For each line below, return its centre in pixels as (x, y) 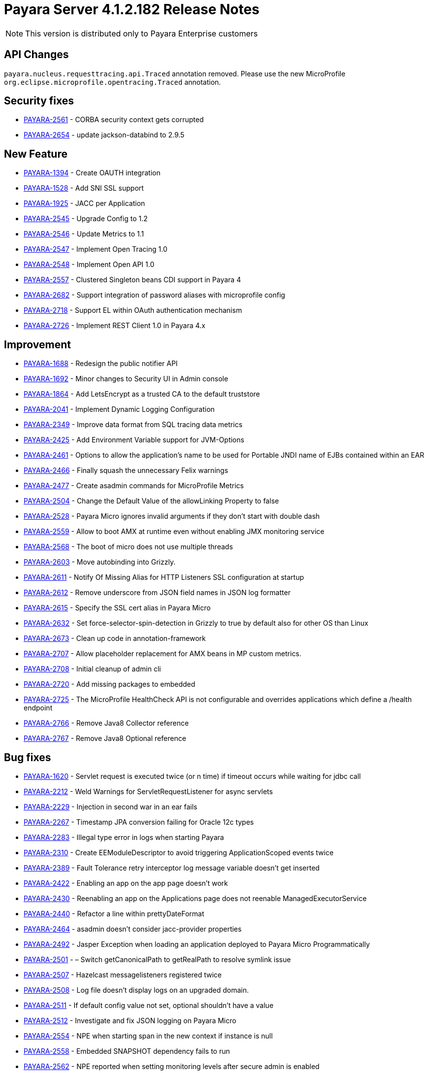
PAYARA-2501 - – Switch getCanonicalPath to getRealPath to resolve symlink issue (157, 959)
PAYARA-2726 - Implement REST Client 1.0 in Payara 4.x (115, 326)
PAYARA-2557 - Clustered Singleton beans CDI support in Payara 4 (132, 280)
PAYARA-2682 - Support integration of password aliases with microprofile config (154, 295)
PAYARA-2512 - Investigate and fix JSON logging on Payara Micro (130, 1020)
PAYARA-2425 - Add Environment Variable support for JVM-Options (134, 440)
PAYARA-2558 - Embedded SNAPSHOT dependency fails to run (127, 1051)
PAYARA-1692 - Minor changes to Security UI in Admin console (126, 379)
